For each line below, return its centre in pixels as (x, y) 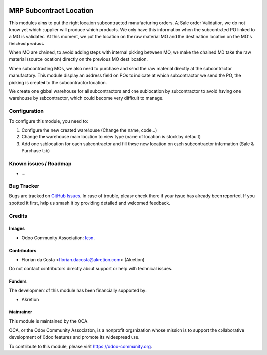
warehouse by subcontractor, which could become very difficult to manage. (86, 98)
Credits (18, 216)
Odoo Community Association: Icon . (58, 238)
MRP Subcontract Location (51, 11)
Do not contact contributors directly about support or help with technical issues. (91, 268)
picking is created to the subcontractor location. (58, 82)
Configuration (26, 111)
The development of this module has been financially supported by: (78, 290)
